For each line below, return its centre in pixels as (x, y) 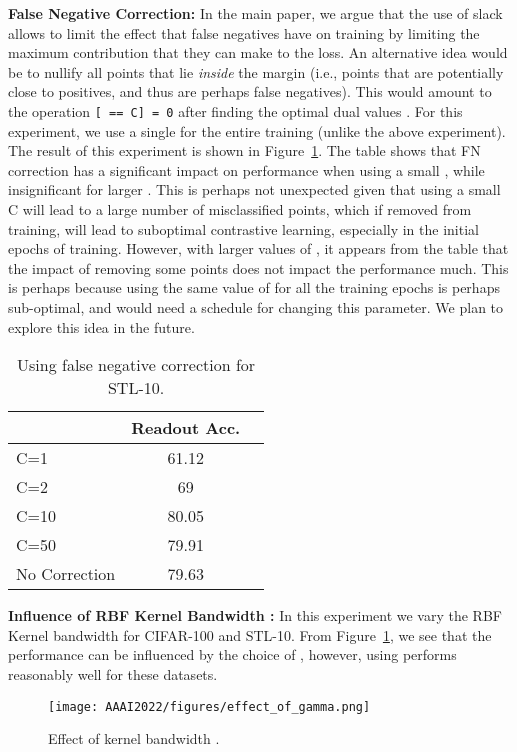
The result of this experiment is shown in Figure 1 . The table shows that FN (244, 150)
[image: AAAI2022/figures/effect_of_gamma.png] (209, 706)
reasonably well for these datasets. (113, 673)
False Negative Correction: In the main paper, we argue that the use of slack (255, 13)
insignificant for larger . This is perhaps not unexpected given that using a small (254, 189)
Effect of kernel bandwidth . (134, 738)
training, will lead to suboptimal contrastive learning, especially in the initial (243, 228)
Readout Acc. (186, 428)
